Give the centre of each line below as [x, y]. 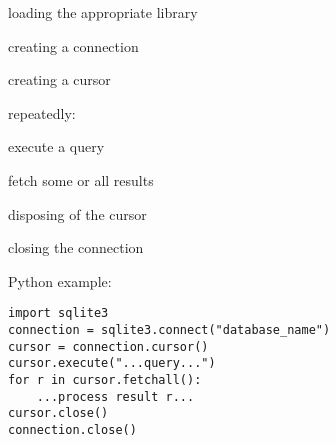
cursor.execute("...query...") [112, 363]
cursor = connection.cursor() [108, 346]
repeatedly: [42, 112]
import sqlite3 [58, 313]
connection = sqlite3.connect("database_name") [169, 330]
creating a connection [73, 45]
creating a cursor [59, 79]
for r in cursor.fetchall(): [105, 379]
